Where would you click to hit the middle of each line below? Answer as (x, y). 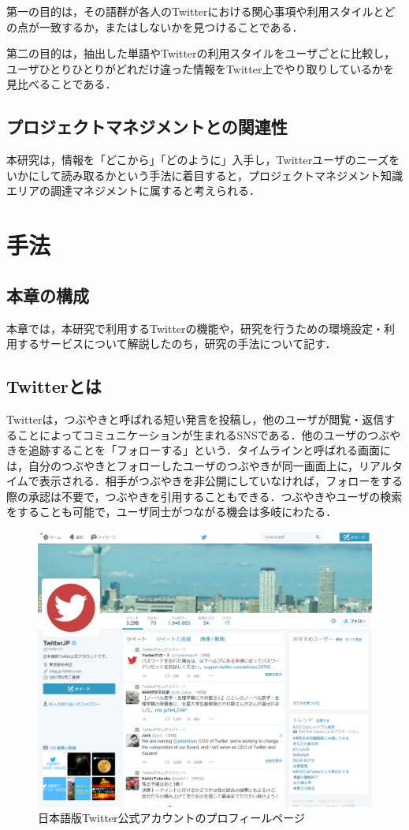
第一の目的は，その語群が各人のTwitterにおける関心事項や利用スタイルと (195, 11)
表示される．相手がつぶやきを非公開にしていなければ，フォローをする (221, 481)
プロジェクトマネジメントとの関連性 (147, 127)
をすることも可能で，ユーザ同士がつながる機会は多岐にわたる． (172, 512)
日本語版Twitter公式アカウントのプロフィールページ (171, 818)
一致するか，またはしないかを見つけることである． (171, 26)
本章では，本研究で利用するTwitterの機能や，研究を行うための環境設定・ (195, 328)
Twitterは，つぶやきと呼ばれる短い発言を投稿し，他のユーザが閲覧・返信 (195, 419)
